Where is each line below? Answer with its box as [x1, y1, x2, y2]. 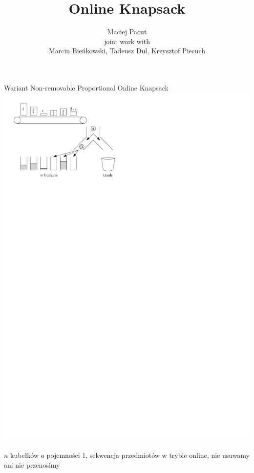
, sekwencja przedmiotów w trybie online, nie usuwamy [85, 450, 250, 460]
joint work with [104, 36, 150, 46]
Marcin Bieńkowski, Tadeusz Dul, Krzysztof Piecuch [48, 45, 206, 56]
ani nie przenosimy [4, 459, 60, 470]
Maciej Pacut [107, 26, 147, 37]
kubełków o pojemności [10, 450, 80, 460]
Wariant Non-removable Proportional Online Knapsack [4, 82, 169, 92]
